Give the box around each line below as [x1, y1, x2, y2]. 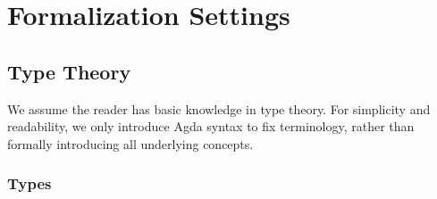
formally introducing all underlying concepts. [7, 134, 254, 153]
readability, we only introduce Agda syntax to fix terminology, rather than [7, 117, 415, 136]
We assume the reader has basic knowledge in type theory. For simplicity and [7, 99, 431, 118]
